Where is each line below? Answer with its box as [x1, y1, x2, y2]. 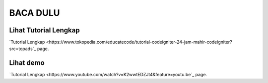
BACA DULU [9, 7, 60, 18]
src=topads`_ [9, 46, 36, 52]
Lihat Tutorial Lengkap [9, 26, 80, 34]
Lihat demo [9, 59, 45, 67]
